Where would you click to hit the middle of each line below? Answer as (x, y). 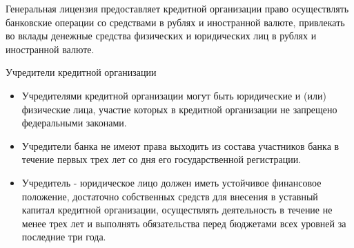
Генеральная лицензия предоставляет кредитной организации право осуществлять (177, 8)
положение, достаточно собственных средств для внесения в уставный (170, 196)
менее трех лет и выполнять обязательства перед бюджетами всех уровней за (184, 223)
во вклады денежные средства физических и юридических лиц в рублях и (161, 36)
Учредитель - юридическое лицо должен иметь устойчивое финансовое (171, 182)
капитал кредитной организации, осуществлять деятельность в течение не (177, 210)
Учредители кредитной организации (81, 72)
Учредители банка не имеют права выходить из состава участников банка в (180, 145)
